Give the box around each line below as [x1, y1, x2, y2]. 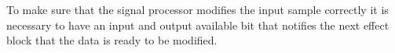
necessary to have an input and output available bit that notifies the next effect [6, 16, 390, 33]
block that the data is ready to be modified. [6, 32, 218, 48]
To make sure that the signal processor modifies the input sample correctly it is [6, 2, 389, 17]
